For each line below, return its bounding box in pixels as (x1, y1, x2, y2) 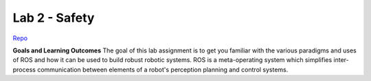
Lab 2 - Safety (12, 10, 95, 25)
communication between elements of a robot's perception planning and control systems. (36, 65, 289, 74)
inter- (333, 56, 350, 64)
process (12, 65, 36, 74)
